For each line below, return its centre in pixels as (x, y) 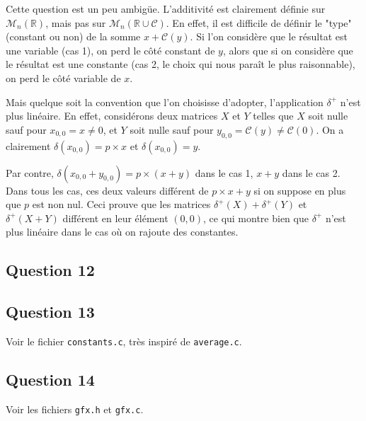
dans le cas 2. (311, 172)
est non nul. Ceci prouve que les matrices (121, 204)
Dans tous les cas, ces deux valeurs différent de (107, 190)
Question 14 (50, 379)
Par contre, (30, 172)
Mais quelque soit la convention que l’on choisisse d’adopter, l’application (165, 102)
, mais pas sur (76, 22)
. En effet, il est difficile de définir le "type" (259, 22)
